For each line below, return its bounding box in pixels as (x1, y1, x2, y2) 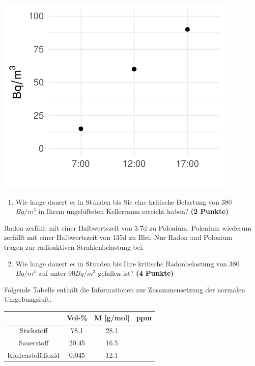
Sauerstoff (19, 338, 49, 348)
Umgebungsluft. (4, 294, 52, 304)
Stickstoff (20, 325, 48, 336)
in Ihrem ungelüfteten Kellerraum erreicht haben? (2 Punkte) (38, 206, 229, 216)
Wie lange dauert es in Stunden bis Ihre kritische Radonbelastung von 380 (15, 258, 240, 268)
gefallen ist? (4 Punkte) (98, 268, 174, 278)
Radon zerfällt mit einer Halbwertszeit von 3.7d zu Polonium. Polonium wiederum (4, 222, 252, 233)
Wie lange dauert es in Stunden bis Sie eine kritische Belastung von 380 (15, 196, 232, 207)
